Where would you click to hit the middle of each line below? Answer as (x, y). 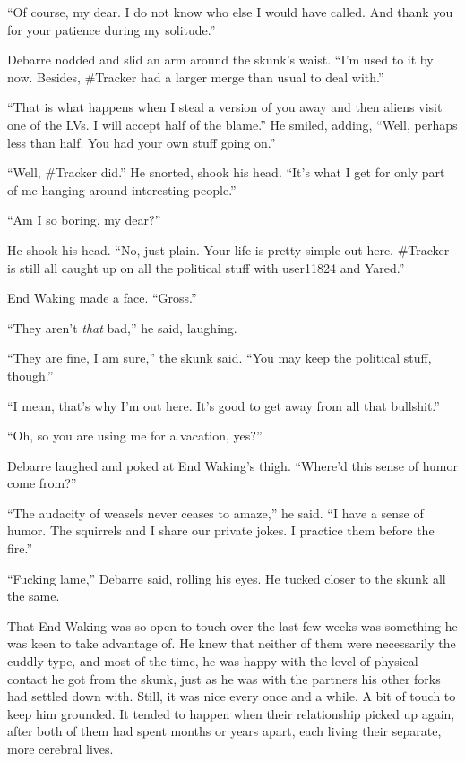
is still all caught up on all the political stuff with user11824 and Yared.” (206, 267)
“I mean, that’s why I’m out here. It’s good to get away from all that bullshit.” (224, 405)
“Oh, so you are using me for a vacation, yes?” (135, 436)
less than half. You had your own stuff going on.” (142, 142)
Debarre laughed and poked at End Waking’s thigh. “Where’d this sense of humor (232, 465)
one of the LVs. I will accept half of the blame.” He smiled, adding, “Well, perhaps (232, 124)
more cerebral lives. (60, 748)
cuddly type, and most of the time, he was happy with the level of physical (213, 661)
